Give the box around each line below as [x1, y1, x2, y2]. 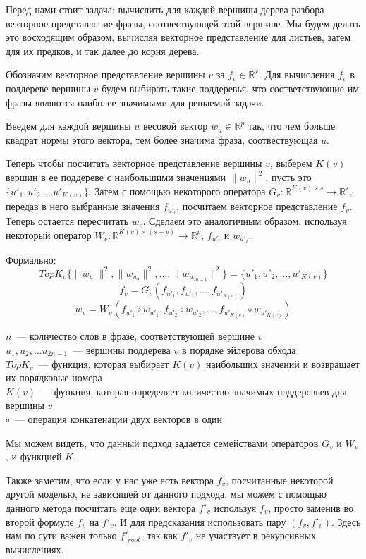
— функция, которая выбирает [38, 356, 169, 371]
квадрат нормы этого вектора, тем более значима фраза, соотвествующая [6, 132, 318, 147]
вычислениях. [6, 541, 64, 556]
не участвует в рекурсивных [195, 528, 317, 543]
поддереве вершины [6, 80, 91, 95]
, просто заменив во [268, 500, 354, 515]
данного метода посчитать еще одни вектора [6, 500, 196, 515]
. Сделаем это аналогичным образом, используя [142, 214, 347, 228]
